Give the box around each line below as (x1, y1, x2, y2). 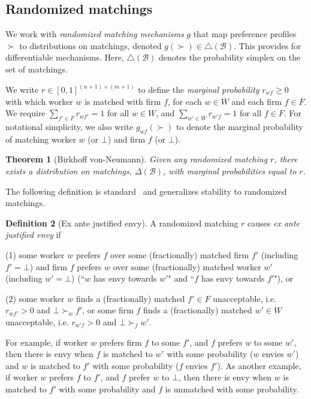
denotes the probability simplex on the (159, 51, 301, 64)
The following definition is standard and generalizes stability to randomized (5, 185, 287, 197)
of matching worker (5, 132, 76, 145)
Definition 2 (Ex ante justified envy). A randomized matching (5, 216, 238, 229)
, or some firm (82, 304, 134, 316)
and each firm (231, 95, 282, 107)
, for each (168, 95, 202, 107)
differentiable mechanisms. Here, (5, 51, 124, 64)
